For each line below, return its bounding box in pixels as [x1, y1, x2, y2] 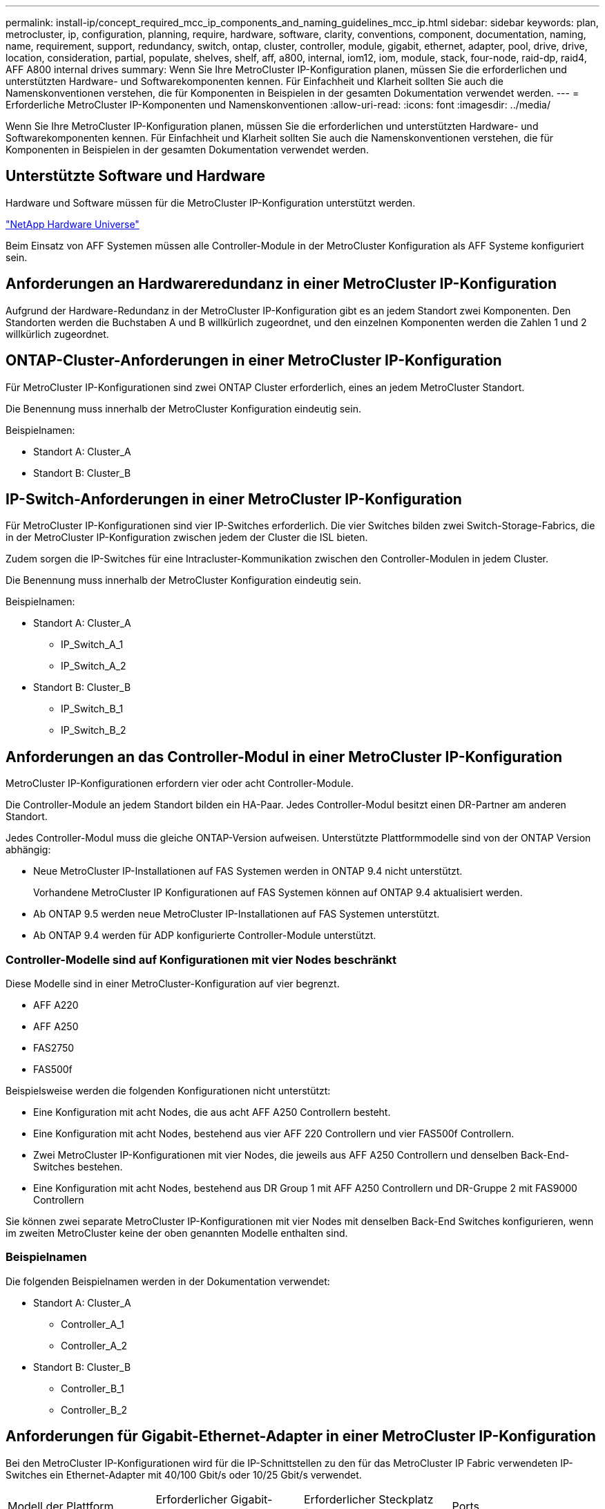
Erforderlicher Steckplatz [304, 1492, 434, 1506]
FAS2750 [33, 1041, 75, 1054]
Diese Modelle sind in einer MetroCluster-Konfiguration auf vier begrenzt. [6, 977, 340, 989]
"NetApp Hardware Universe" [6, 218, 140, 230]
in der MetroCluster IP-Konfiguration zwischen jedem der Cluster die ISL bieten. [6, 531, 368, 544]
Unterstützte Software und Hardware [6, 167, 266, 185]
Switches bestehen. [33, 1160, 123, 1173]
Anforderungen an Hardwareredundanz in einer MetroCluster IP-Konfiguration [6, 275, 557, 293]
